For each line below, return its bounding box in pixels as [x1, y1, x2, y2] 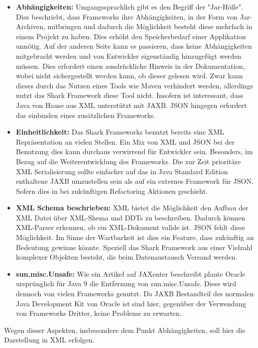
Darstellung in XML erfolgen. [4, 334, 95, 345]
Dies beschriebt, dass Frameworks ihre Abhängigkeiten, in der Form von [16, 11, 238, 22]
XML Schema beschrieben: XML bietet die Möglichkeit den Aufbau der [16, 202, 248, 213]
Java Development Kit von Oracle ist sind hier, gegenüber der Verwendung [16, 298, 246, 308]
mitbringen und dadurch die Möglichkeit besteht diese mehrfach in [47, 21, 252, 32]
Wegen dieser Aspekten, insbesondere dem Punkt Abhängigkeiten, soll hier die [4, 324, 245, 335]
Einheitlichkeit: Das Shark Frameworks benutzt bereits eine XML [16, 127, 224, 137]
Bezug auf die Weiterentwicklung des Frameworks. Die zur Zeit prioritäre [16, 156, 241, 166]
